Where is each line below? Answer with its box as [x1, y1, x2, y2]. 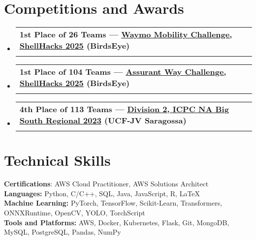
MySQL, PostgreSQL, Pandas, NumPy [4, 227, 121, 237]
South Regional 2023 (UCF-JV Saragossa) [19, 115, 187, 126]
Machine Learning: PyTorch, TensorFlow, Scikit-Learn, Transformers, [4, 198, 223, 208]
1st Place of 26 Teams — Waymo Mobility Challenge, [19, 29, 232, 40]
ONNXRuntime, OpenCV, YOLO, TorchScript [4, 208, 145, 218]
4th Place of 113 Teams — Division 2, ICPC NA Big [19, 103, 229, 115]
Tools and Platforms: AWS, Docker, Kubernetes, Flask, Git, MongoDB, [4, 217, 229, 227]
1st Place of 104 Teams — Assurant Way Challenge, [19, 66, 226, 78]
